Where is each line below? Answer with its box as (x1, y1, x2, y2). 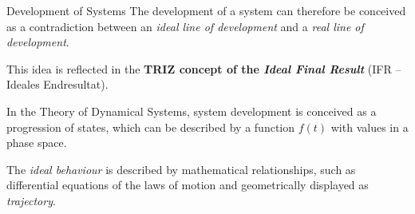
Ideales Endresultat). (6, 76, 109, 93)
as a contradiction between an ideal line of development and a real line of (6, 18, 364, 34)
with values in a (330, 118, 409, 135)
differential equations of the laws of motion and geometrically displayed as (6, 176, 369, 193)
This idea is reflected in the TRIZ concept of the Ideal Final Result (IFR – (6, 60, 401, 77)
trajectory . (6, 192, 56, 208)
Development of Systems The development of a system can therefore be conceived (6, 2, 406, 18)
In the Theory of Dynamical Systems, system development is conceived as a (6, 102, 377, 119)
